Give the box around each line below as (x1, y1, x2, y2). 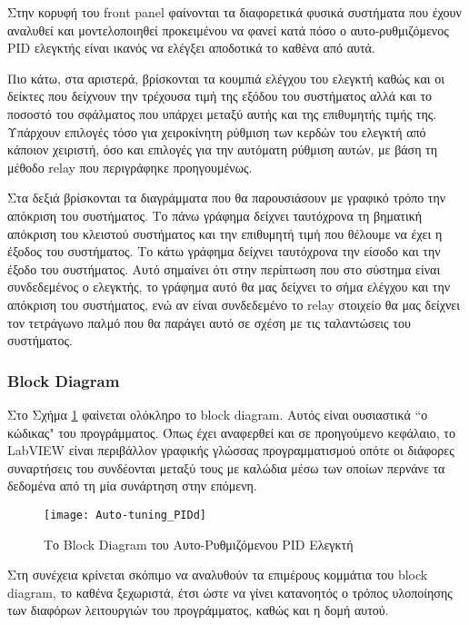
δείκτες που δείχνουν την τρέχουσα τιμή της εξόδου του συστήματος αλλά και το (7, 86, 433, 105)
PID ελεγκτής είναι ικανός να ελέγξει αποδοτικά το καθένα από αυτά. (7, 38, 375, 57)
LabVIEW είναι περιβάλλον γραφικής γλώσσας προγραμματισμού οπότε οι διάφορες (7, 441, 454, 460)
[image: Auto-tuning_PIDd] (44, 508, 206, 521)
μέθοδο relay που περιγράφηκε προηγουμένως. (7, 157, 253, 176)
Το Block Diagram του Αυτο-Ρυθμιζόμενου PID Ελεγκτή (44, 534, 354, 553)
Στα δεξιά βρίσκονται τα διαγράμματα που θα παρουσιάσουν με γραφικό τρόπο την (7, 188, 446, 207)
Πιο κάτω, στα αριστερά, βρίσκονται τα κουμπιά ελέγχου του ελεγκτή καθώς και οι (7, 68, 445, 87)
